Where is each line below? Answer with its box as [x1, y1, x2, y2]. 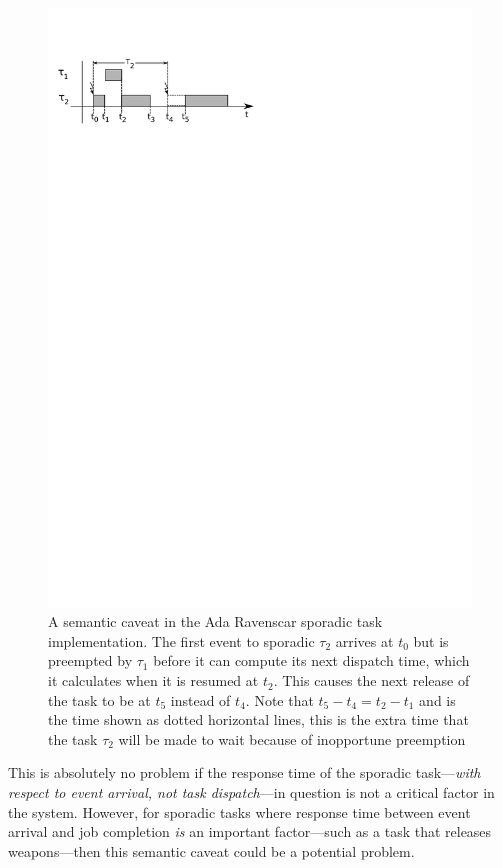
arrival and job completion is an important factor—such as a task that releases [8, 821, 492, 842]
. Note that [245, 689, 314, 710]
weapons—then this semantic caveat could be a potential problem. [8, 840, 415, 861]
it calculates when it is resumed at [48, 670, 259, 691]
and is [419, 689, 456, 710]
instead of [170, 689, 231, 710]
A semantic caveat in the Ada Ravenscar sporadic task [48, 611, 383, 632]
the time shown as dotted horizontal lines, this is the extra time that [48, 709, 469, 730]
